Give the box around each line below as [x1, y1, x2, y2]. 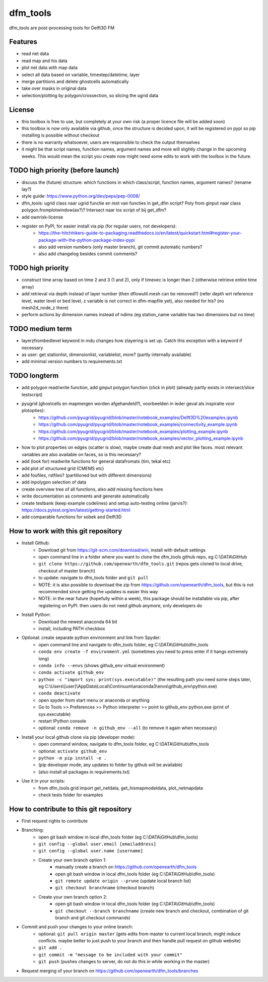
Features [9, 38, 37, 46]
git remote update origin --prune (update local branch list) [55, 878, 191, 884]
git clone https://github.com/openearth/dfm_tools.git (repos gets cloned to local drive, [38, 561, 243, 567]
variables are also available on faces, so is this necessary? [21, 451, 141, 457]
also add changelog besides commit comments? [38, 251, 137, 257]
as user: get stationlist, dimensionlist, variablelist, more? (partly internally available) [21, 351, 192, 357]
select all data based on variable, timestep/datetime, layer [21, 71, 140, 77]
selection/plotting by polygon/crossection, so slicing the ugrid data [21, 92, 159, 98]
